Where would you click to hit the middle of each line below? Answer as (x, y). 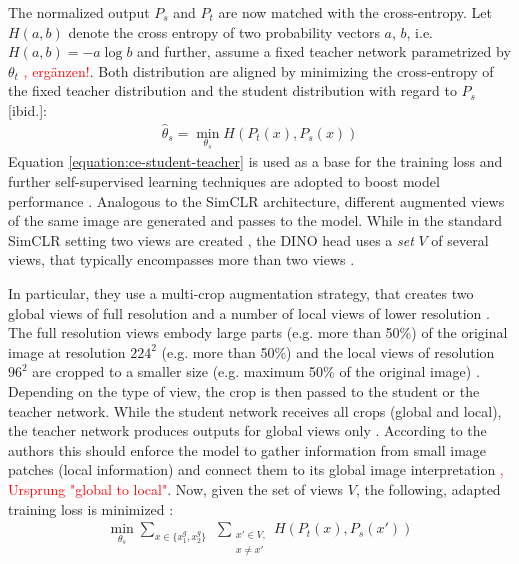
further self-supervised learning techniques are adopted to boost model (224, 181)
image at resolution (67, 351)
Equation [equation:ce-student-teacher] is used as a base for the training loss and (255, 161)
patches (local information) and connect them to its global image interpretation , (256, 469)
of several (460, 239)
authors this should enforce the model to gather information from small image (247, 449)
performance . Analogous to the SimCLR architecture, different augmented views (256, 200)
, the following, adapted (428, 488)
